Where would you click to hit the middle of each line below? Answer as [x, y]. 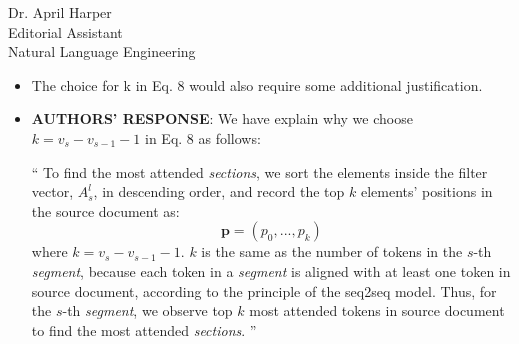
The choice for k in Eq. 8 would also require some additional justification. [257, 84]
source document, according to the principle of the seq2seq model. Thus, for [264, 290]
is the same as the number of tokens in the [332, 251]
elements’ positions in [426, 191]
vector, [52, 191]
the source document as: [105, 210]
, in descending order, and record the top [219, 191]
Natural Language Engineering [102, 51]
